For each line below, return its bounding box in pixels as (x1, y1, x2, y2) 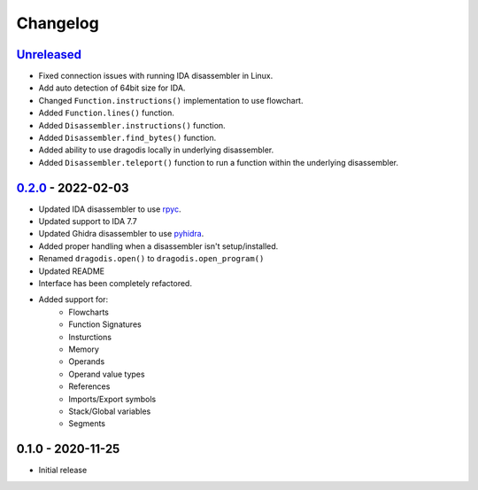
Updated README (38, 266, 105, 276)
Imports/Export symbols (68, 393, 157, 404)
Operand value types (68, 369, 145, 379)
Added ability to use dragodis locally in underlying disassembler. (38, 144, 274, 155)
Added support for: (38, 294, 109, 305)
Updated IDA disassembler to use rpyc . (38, 204, 181, 214)
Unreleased (16, 47, 82, 62)
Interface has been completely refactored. (38, 278, 192, 289)
